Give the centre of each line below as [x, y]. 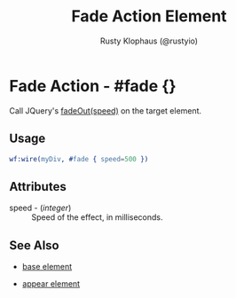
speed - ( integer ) [40, 208]
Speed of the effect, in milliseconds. [97, 217]
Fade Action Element [149, 16]
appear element [51, 284]
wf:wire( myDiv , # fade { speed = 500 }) [79, 159]
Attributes [38, 187]
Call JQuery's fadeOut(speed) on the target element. [106, 110]
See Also [34, 245]
